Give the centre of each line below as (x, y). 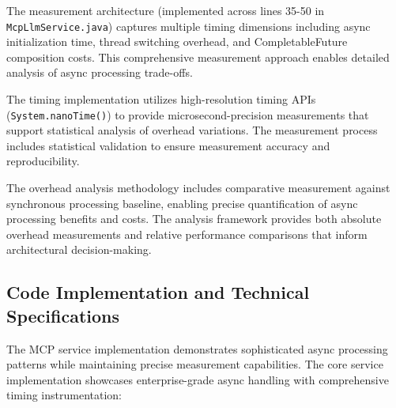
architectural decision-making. (79, 249)
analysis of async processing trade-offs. (100, 72)
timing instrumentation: (64, 395)
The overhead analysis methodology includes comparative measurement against (198, 188)
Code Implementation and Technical (158, 292)
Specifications (63, 315)
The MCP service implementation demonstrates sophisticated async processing (197, 348)
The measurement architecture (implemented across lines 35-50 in (166, 10)
